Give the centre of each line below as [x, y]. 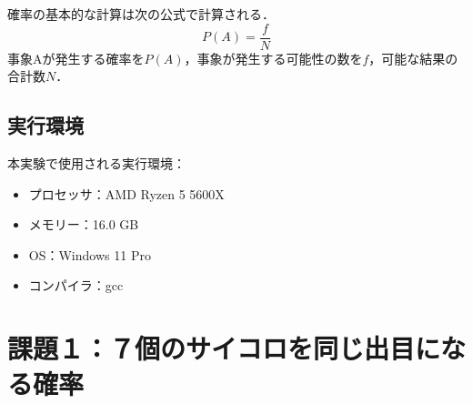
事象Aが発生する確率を [76, 58]
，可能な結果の [413, 58]
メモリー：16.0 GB [84, 224]
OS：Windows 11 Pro [90, 254]
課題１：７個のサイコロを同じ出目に [224, 348]
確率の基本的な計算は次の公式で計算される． [141, 14]
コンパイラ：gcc [76, 285]
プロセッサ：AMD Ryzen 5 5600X [126, 193]
